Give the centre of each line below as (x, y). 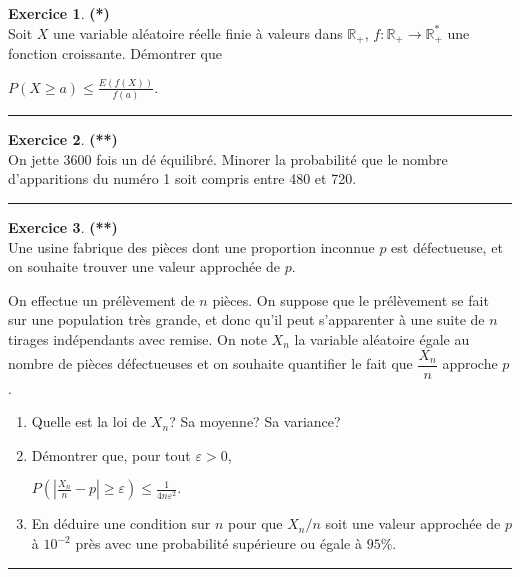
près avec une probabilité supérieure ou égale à (218, 543)
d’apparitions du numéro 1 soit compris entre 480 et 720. (182, 178)
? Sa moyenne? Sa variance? (255, 421)
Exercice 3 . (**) (63, 227)
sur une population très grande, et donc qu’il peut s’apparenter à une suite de (246, 319)
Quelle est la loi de (89, 421)
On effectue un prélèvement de (101, 299)
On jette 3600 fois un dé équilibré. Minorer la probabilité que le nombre (228, 158)
